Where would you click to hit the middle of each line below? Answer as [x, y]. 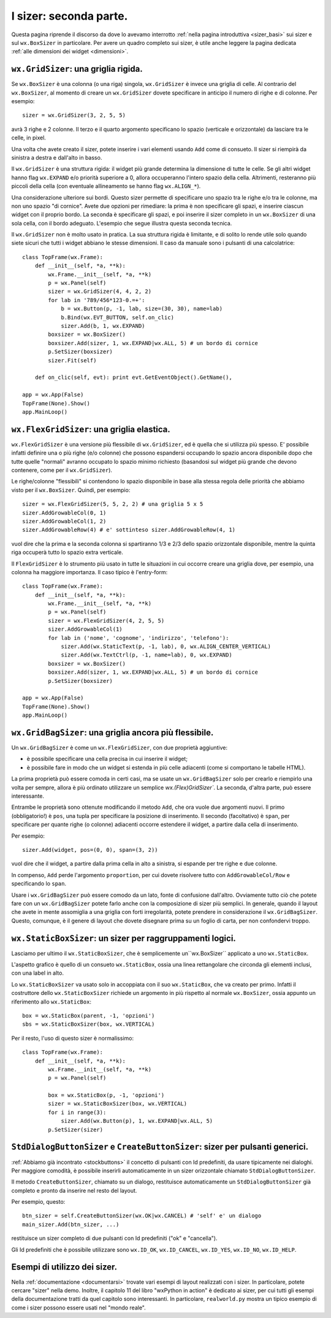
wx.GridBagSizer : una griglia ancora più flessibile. [112, 732]
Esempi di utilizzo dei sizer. [64, 1267]
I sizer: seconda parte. [70, 16]
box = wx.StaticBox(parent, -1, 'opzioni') [89, 1016]
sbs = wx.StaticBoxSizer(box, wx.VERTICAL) [89, 1024]
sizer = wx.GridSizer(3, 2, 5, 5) [74, 115]
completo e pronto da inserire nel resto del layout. [74, 1190]
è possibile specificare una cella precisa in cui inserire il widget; [107, 759]
